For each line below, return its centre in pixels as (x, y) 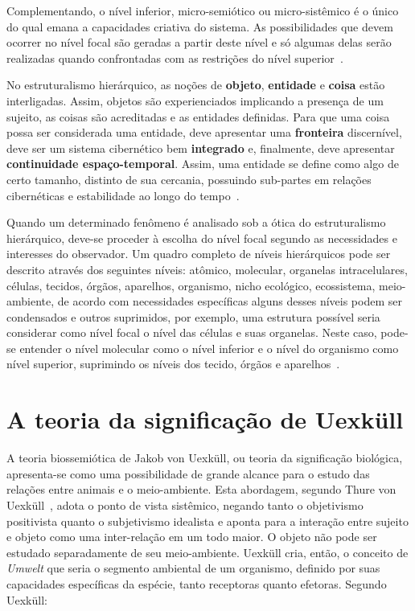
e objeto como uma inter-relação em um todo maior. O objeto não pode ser (192, 537)
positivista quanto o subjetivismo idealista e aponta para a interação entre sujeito (207, 521)
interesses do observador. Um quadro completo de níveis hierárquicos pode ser (199, 254)
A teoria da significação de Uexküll (205, 419)
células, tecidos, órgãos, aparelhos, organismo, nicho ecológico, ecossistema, (191, 285)
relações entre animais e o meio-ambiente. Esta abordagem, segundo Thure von (201, 489)
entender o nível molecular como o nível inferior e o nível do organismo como (209, 348)
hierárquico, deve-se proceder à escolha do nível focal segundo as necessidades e (202, 238)
